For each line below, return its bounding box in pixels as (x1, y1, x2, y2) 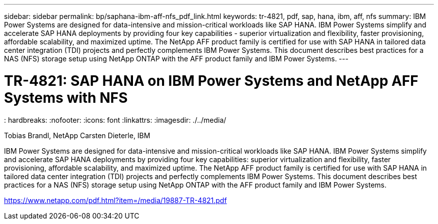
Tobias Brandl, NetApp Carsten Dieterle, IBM (4, 131, 150, 140)
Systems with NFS (4, 89, 128, 106)
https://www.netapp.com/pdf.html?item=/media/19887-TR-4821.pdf (4, 196, 227, 205)
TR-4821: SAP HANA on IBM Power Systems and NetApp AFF (4, 72, 418, 89)
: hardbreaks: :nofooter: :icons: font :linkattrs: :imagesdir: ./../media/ (4, 115, 226, 124)
